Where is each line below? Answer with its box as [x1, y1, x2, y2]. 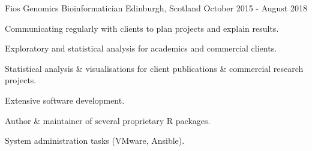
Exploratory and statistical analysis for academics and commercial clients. [5, 42, 277, 55]
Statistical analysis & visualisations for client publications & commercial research [5, 62, 304, 74]
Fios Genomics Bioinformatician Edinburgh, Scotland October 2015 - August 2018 [5, 2, 307, 14]
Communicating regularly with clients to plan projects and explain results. [5, 22, 279, 34]
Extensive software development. [5, 93, 125, 106]
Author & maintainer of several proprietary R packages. [5, 114, 211, 126]
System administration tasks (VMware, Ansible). [5, 134, 185, 147]
